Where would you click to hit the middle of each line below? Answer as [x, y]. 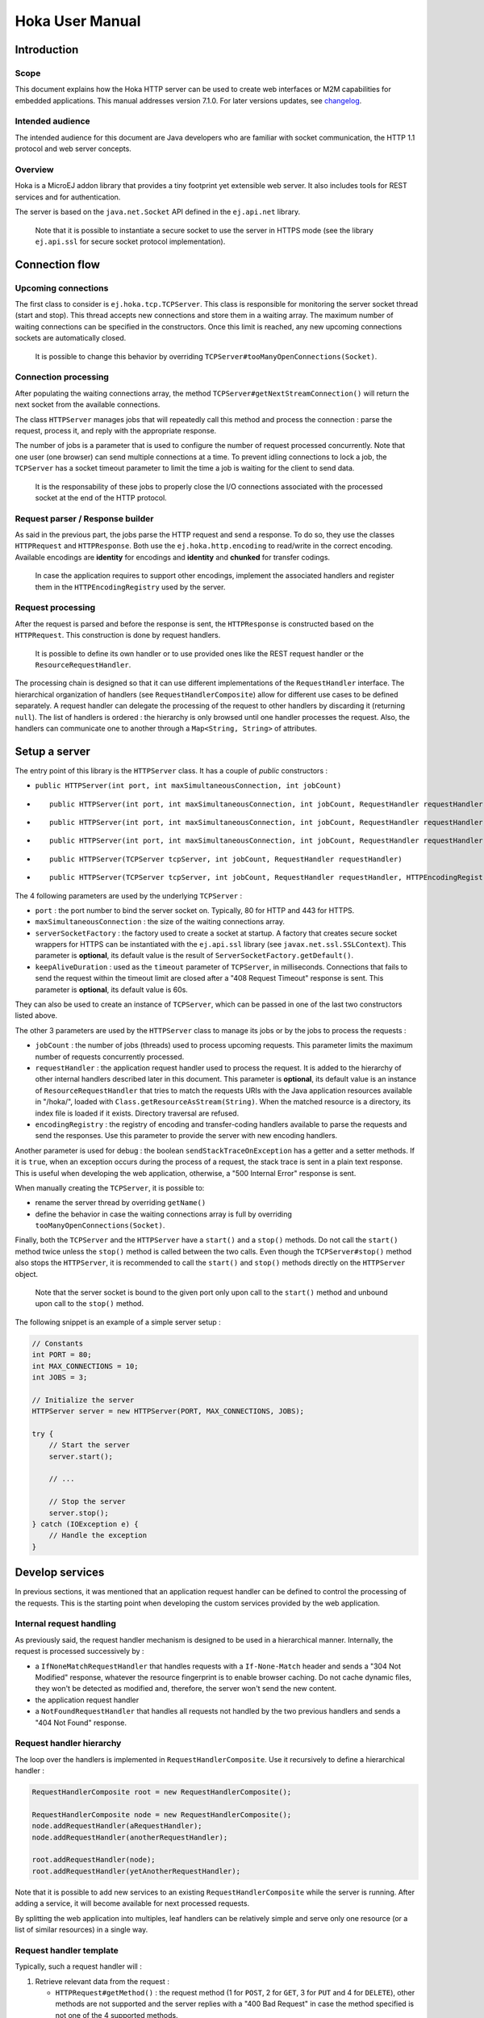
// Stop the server [88, 1502]
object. [27, 1274]
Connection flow [58, 264]
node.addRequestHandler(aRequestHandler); [117, 1826]
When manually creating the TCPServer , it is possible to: [110, 1187]
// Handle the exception [98, 1535]
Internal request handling [65, 1624]
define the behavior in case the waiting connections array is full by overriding [163, 1214]
